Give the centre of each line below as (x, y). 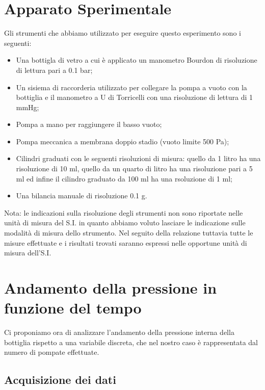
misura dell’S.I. (28, 253)
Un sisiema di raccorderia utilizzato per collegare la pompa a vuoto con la (131, 87)
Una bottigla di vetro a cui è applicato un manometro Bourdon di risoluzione (137, 60)
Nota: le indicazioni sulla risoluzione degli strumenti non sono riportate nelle (124, 212)
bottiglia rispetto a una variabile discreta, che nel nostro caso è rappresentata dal (131, 342)
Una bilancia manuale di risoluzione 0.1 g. (82, 196)
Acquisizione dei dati (60, 380)
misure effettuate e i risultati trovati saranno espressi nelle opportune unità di (126, 242)
